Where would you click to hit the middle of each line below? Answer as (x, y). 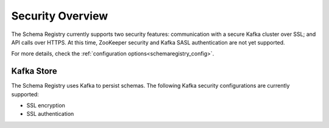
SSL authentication (50, 114)
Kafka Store (34, 71)
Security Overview (60, 16)
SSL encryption (46, 105)
